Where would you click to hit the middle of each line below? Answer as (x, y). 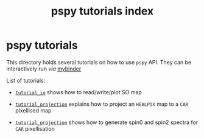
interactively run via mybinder (44, 69)
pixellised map (33, 110)
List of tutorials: (26, 80)
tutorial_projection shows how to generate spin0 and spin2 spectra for (107, 122)
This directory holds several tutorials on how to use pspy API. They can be (99, 62)
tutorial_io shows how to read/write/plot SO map (78, 92)
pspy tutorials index (102, 11)
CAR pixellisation (35, 128)
